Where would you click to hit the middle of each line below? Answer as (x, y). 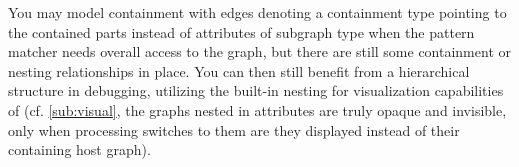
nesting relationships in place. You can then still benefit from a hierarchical (239, 70)
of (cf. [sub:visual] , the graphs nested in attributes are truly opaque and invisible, (257, 109)
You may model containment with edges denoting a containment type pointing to (257, 12)
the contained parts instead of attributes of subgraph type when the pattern (241, 31)
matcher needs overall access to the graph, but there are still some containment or (259, 51)
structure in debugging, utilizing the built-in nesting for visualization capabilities (256, 90)
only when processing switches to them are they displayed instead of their (234, 129)
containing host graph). (79, 149)
